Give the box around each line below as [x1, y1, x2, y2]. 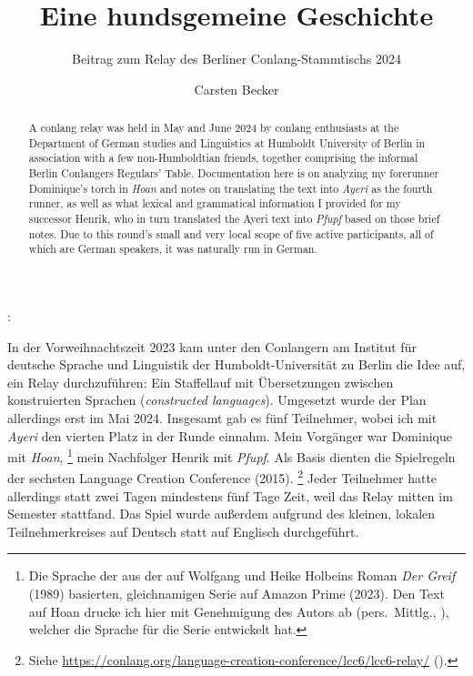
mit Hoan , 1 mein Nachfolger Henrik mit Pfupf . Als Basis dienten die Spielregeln [7, 445, 456, 466]
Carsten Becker [194, 79, 279, 98]
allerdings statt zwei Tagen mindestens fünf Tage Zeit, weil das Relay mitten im [7, 486, 453, 505]
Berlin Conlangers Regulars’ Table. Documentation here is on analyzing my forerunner [28, 166, 439, 181]
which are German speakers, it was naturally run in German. [28, 241, 317, 257]
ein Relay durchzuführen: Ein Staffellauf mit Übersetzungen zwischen [7, 372, 394, 391]
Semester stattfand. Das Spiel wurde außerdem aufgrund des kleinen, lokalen [7, 504, 436, 523]
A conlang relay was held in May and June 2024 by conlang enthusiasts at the [28, 120, 399, 136]
